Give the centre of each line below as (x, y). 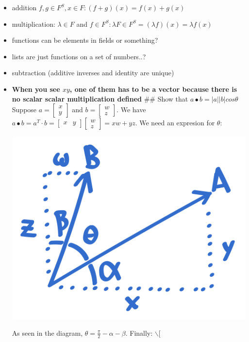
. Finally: (139, 333)
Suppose (24, 110)
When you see (36, 89)
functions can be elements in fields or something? (85, 40)
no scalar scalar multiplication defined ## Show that (100, 98)
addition (24, 7)
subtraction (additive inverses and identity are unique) (93, 73)
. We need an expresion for (175, 123)
